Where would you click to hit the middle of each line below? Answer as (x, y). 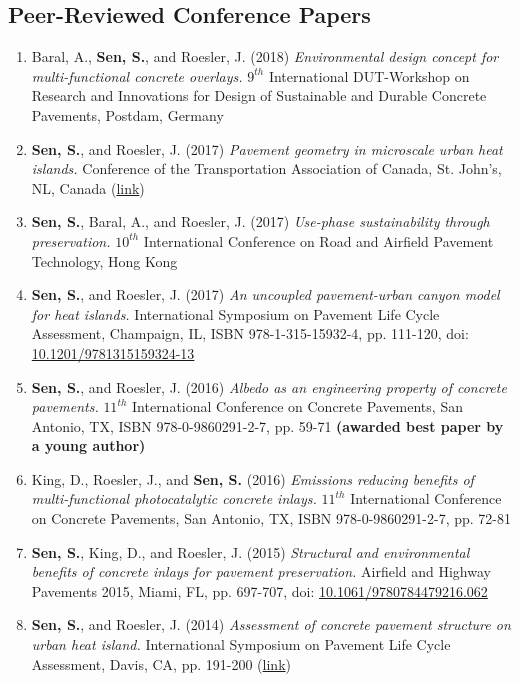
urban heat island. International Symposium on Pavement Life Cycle (241, 644)
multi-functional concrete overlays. (137, 75)
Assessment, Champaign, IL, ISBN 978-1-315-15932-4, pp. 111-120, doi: (250, 333)
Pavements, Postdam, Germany (127, 114)
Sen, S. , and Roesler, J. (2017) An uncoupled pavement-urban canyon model (265, 294)
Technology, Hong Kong (104, 260)
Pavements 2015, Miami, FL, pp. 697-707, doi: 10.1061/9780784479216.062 (259, 590)
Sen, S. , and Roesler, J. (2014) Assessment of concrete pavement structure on (271, 624)
